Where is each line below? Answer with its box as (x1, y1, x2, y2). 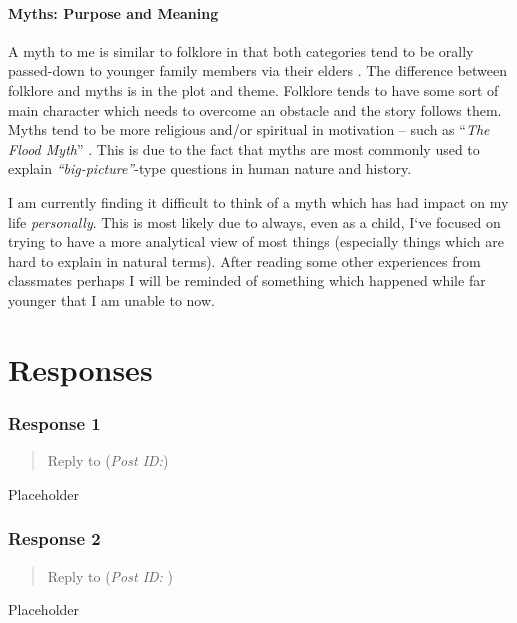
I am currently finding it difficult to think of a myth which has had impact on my (8, 191, 509, 212)
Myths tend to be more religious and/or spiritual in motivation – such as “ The (8, 119, 490, 140)
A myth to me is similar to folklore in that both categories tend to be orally (8, 40, 474, 61)
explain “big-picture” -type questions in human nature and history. (8, 158, 412, 179)
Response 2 (8, 526, 101, 551)
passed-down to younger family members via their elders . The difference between (8, 60, 508, 81)
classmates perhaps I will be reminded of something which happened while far (8, 270, 486, 291)
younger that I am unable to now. (8, 289, 215, 310)
